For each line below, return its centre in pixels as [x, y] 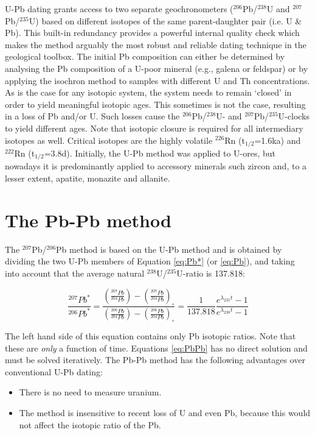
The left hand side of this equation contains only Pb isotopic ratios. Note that [151, 336]
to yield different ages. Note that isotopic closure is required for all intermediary [154, 128]
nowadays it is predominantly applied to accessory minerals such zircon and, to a [156, 166]
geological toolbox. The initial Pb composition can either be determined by [145, 56]
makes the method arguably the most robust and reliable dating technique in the [156, 44]
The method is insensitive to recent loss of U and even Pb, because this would [165, 412]
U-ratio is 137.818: [211, 273]
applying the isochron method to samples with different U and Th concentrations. [157, 80]
